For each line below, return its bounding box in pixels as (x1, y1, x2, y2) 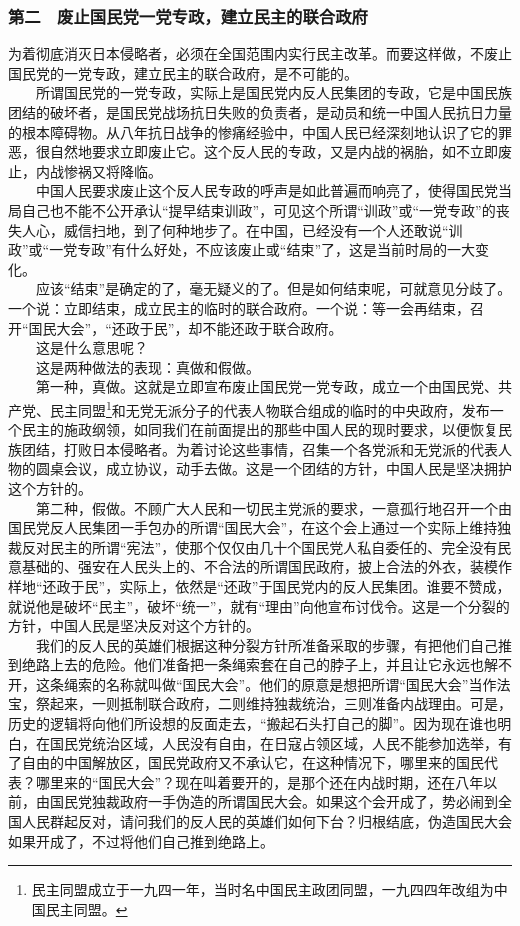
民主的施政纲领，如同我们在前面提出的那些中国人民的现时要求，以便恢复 (21, 419, 498, 440)
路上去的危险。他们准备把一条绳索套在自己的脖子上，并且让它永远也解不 (35, 654, 512, 675)
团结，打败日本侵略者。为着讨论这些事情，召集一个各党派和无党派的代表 (21, 438, 498, 459)
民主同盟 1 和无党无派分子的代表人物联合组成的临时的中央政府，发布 (49, 396, 490, 420)
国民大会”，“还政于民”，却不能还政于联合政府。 (28, 317, 343, 338)
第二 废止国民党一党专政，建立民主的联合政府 (8, 3, 368, 28)
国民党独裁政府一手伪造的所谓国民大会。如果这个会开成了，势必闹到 (49, 791, 498, 812)
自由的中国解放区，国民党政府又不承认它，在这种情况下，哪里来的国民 (21, 752, 484, 773)
